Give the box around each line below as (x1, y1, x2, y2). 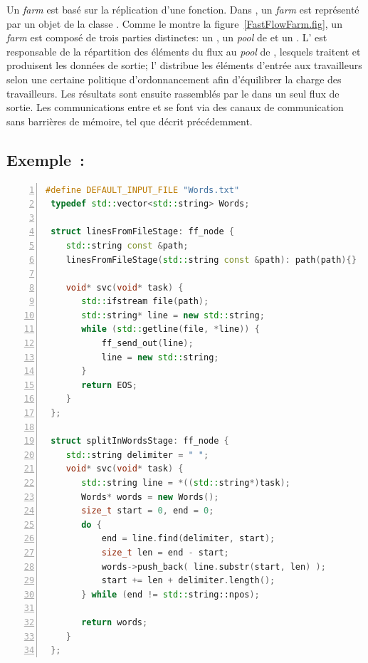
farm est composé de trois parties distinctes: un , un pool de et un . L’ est (6, 30, 327, 45)
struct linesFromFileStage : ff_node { (51, 226, 234, 237)
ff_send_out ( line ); (101, 338, 194, 349)
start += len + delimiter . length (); (101, 575, 275, 586)
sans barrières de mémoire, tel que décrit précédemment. (6, 113, 253, 128)
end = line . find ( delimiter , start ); (101, 533, 275, 544)
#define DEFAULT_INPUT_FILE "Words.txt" (46, 184, 240, 195)
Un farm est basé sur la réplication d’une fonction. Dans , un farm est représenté (6, 2, 359, 16)
